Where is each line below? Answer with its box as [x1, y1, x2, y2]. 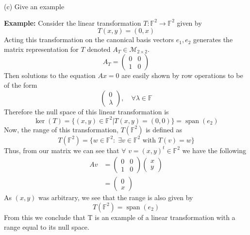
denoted [87, 44, 111, 54]
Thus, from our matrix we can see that [4, 145, 119, 155]
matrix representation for [4, 44, 79, 54]
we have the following [182, 145, 246, 155]
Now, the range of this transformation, [4, 124, 118, 134]
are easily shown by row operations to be [121, 70, 243, 80]
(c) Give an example [4, 1, 65, 11]
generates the [193, 34, 233, 45]
